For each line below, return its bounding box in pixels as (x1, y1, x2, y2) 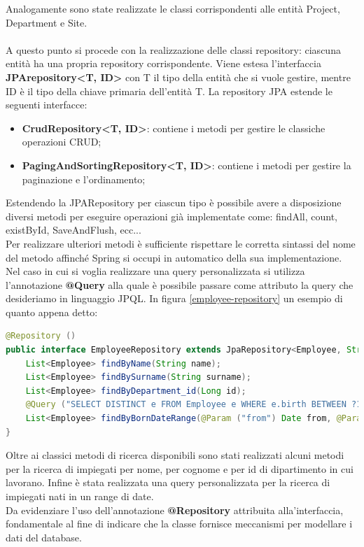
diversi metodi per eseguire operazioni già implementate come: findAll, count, (6, 208, 337, 223)
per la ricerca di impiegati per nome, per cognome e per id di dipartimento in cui (6, 461, 353, 476)
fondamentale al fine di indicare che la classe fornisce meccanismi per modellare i (6, 516, 353, 531)
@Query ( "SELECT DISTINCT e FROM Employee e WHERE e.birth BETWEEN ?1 (25, 399, 362, 410)
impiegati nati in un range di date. (6, 489, 154, 503)
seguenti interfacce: (6, 97, 87, 112)
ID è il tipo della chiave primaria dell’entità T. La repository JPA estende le (6, 83, 332, 98)
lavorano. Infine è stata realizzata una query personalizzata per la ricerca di (6, 475, 330, 490)
